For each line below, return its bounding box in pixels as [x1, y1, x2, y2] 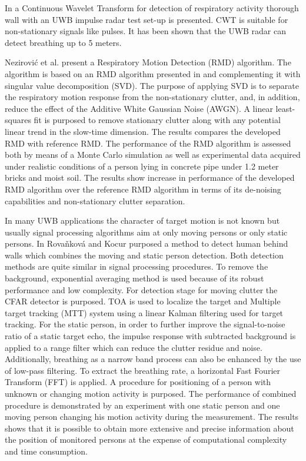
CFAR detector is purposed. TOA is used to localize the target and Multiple [5, 295, 281, 307]
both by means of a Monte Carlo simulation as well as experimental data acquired [5, 148, 301, 161]
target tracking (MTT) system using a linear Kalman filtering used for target [5, 306, 284, 319]
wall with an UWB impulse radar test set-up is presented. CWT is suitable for [5, 13, 288, 25]
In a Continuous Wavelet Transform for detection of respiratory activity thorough [5, 2, 299, 14]
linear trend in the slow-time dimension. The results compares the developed [5, 125, 281, 137]
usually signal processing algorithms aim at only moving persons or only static [5, 225, 288, 238]
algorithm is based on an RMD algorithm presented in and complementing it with [5, 67, 301, 79]
